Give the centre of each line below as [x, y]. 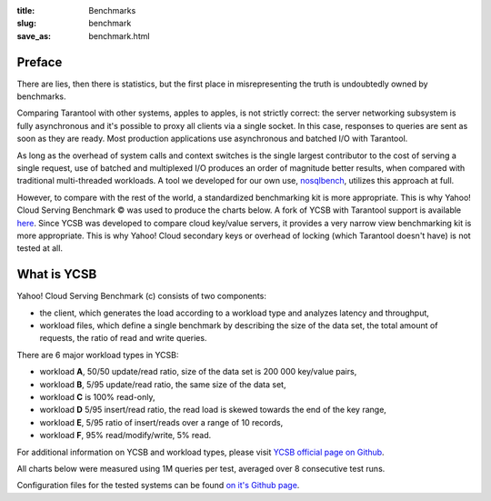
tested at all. [40, 248]
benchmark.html [119, 35]
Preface [40, 62]
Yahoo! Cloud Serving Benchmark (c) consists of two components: [142, 296]
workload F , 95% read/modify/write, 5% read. [125, 436]
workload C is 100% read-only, [97, 397]
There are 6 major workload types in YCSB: [98, 355]
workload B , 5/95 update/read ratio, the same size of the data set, [163, 384]
